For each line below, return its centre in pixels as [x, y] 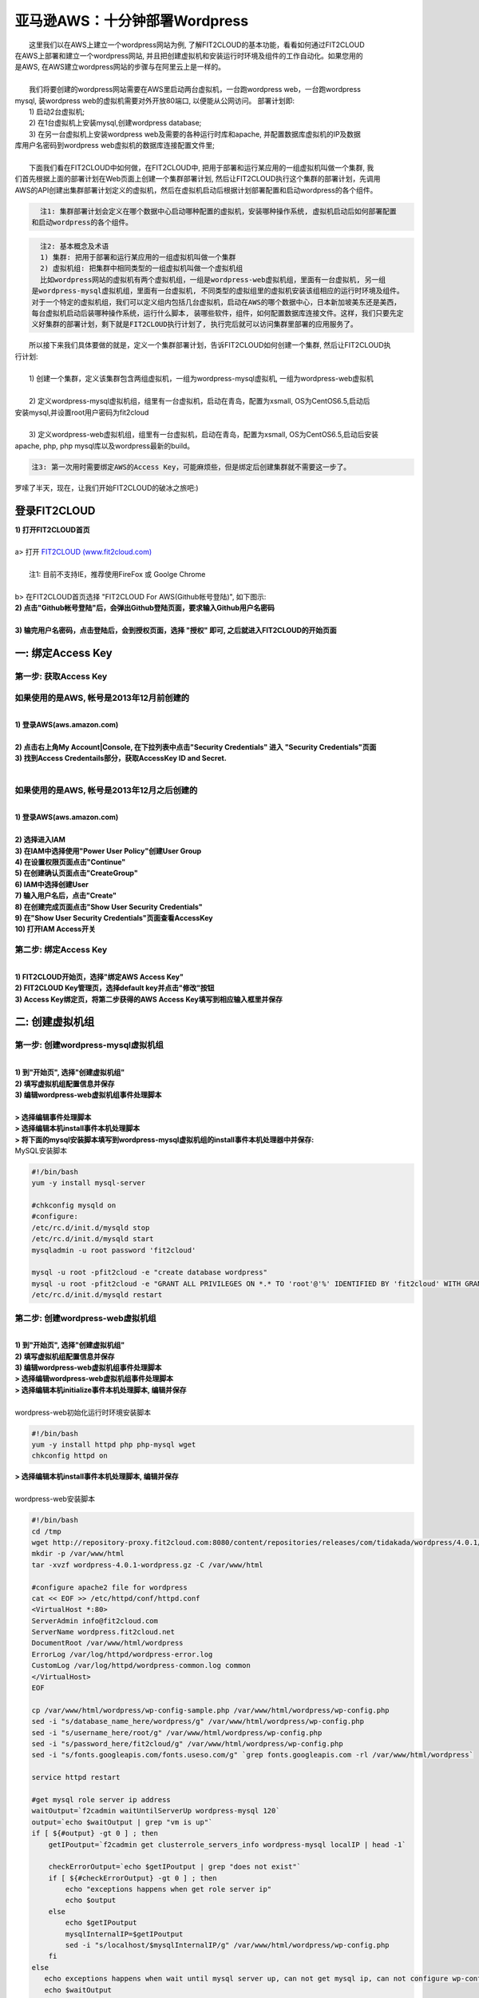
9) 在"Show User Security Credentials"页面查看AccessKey [114, 917]
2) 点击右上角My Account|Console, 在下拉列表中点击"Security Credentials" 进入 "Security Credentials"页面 [196, 747]
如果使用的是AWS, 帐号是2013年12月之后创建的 [106, 790]
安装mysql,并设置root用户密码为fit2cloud [82, 412]
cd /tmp [46, 1531]
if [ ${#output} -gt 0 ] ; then [95, 1833]
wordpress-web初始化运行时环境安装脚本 [83, 1412]
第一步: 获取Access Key [61, 676]
